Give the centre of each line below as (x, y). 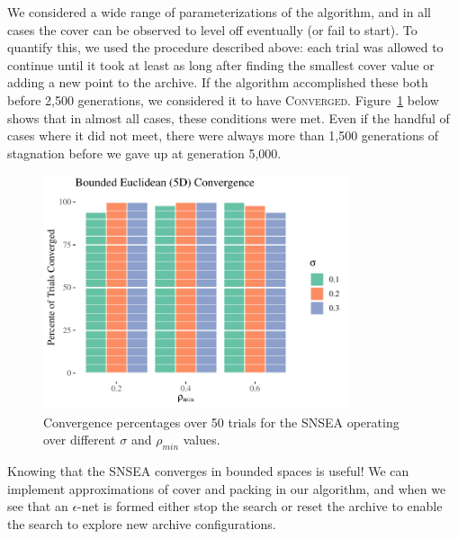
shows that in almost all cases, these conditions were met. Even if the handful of (229, 117)
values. (202, 440)
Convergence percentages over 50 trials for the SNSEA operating (221, 422)
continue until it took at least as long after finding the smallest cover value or (221, 64)
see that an (38, 506)
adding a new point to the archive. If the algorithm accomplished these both (218, 82)
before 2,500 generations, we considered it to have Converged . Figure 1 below (223, 99)
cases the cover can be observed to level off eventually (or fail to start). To (212, 29)
